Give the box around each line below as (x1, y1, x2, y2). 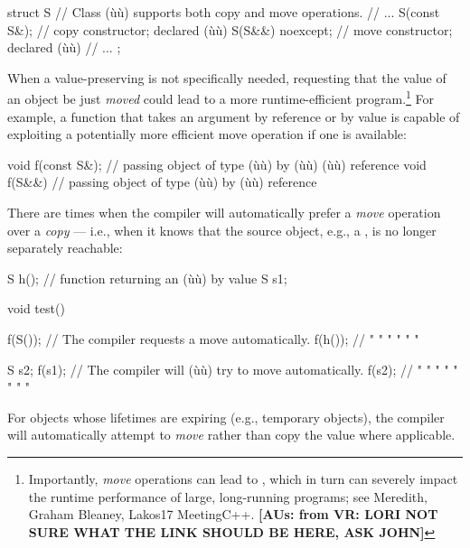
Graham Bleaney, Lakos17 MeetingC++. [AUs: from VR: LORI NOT (28, 505, 438, 524)
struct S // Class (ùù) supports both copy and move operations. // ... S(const (7, 3, 440, 21)
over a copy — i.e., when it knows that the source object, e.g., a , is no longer (7, 220, 437, 239)
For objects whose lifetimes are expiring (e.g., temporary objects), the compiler (7, 407, 445, 426)
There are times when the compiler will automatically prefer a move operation (7, 203, 441, 221)
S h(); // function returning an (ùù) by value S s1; (7, 268, 287, 287)
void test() (7, 299, 65, 318)
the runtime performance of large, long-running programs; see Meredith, (28, 487, 428, 506)
